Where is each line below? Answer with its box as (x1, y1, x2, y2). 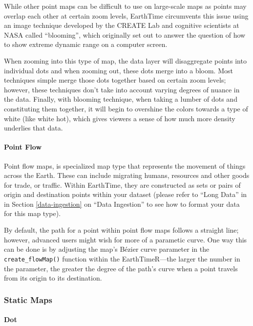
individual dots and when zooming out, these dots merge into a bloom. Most (4, 65, 233, 75)
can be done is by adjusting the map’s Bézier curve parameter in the (4, 244, 210, 254)
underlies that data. (4, 123, 63, 133)
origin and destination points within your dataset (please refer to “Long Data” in (4, 189, 247, 199)
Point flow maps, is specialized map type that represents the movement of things (4, 160, 246, 171)
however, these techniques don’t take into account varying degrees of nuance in (4, 84, 240, 94)
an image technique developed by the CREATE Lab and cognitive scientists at (4, 20, 239, 30)
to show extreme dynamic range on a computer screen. (4, 39, 168, 49)
